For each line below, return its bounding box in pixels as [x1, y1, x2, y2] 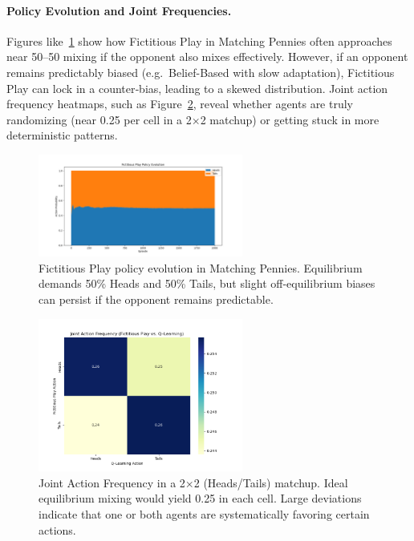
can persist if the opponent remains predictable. [39, 290, 274, 307]
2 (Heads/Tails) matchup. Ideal [193, 474, 348, 491]
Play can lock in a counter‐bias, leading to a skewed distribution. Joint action [6, 79, 388, 96]
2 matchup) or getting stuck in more [200, 111, 379, 127]
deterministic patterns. [6, 127, 118, 143]
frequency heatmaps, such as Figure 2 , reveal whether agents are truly [6, 95, 354, 112]
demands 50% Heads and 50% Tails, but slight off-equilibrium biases [39, 275, 375, 292]
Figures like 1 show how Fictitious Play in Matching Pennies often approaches [6, 32, 392, 49]
